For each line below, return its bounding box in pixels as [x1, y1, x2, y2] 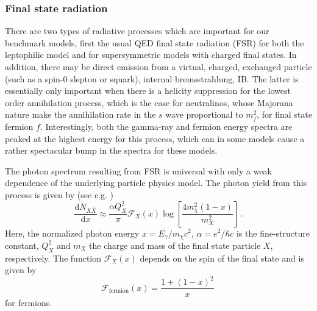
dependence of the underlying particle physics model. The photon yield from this [5, 176, 307, 189]
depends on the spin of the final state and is [140, 251, 304, 264]
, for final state [257, 108, 312, 121]
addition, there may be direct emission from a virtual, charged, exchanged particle [5, 60, 312, 73]
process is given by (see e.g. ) [5, 188, 114, 201]
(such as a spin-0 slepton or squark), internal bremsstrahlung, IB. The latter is [5, 72, 299, 85]
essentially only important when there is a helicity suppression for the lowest [5, 84, 291, 97]
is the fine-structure [236, 226, 310, 239]
